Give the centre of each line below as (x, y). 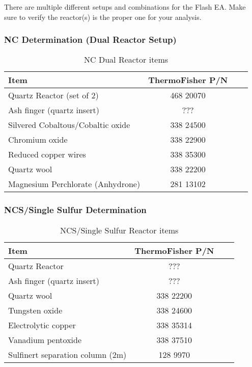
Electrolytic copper (42, 325)
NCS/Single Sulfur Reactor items (119, 230)
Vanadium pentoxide (45, 339)
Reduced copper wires (47, 154)
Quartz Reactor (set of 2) (53, 95)
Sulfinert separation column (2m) (67, 354)
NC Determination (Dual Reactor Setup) (90, 40)
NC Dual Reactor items (126, 60)
